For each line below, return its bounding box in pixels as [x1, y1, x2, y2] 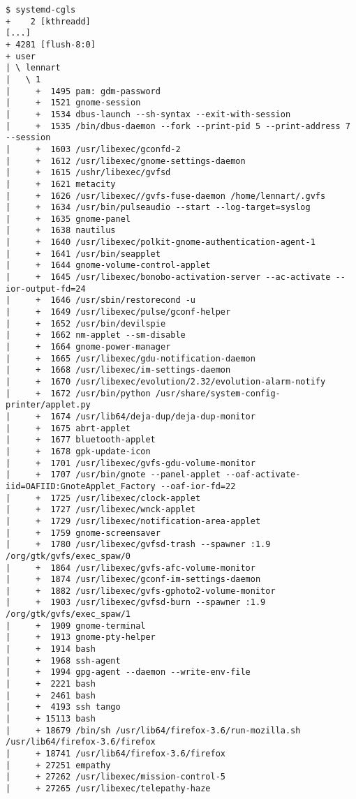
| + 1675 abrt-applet [6, 423, 131, 433]
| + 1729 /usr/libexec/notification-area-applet [6, 516, 261, 526]
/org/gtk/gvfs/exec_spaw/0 [6, 551, 131, 561]
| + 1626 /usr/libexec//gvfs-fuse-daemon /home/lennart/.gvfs [6, 191, 326, 201]
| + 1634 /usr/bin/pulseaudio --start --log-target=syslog [6, 202, 311, 213]
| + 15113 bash [6, 714, 96, 724]
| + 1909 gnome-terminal [6, 620, 146, 631]
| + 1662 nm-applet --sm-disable [6, 330, 186, 341]
